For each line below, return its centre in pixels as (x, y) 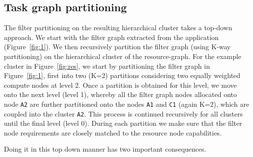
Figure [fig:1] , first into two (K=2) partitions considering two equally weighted (122, 75)
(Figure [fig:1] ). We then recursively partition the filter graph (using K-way (117, 47)
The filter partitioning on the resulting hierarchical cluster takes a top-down (118, 28)
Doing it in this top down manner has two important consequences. (105, 149)
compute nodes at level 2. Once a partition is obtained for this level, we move (120, 85)
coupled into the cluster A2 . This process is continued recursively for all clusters (124, 113)
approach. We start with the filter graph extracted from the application (111, 37)
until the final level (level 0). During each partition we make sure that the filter (123, 123)
